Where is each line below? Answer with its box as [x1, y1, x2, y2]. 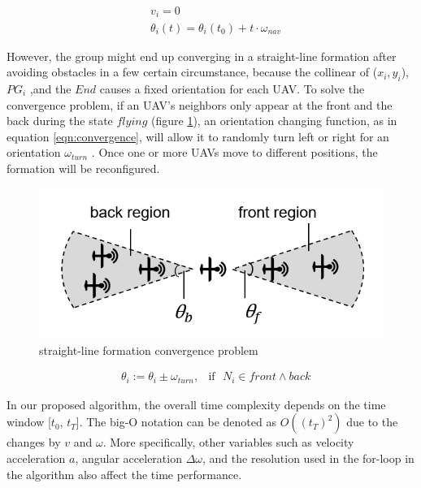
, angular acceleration [75, 450, 182, 467]
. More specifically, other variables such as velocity [102, 434, 354, 451]
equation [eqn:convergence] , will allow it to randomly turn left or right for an [7, 127, 389, 145]
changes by [7, 434, 61, 451]
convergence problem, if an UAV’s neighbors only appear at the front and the [7, 96, 393, 113]
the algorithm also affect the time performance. [7, 465, 242, 482]
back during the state [7, 112, 113, 129]
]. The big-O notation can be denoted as [76, 413, 276, 430]
